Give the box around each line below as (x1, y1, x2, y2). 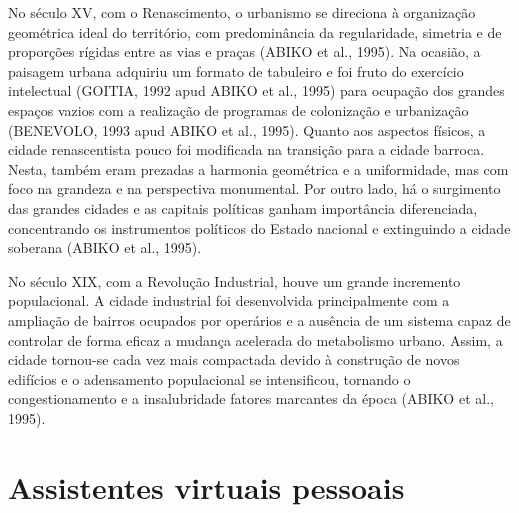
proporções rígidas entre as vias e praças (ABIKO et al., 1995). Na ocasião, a (8, 41, 481, 62)
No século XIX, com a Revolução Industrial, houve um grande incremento (8, 270, 461, 291)
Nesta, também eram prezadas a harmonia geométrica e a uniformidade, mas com (8, 158, 509, 179)
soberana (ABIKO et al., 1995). (8, 237, 202, 258)
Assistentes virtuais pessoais (8, 466, 405, 507)
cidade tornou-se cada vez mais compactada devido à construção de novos (8, 349, 460, 370)
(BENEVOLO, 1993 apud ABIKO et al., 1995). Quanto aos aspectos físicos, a (8, 119, 486, 140)
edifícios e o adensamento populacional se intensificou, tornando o (8, 368, 411, 389)
